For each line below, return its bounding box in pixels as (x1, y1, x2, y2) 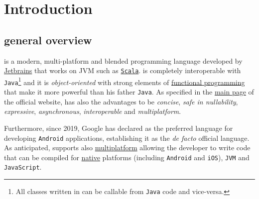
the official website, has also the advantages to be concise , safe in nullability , (4, 96, 238, 106)
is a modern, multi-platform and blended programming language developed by (4, 55, 243, 66)
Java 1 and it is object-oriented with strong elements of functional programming (4, 75, 245, 87)
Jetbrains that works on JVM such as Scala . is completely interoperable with (4, 65, 241, 76)
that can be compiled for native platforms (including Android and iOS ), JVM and (4, 152, 250, 162)
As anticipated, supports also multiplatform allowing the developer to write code (4, 142, 251, 153)
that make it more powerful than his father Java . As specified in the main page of (4, 87, 254, 97)
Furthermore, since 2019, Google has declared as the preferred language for (4, 122, 233, 133)
